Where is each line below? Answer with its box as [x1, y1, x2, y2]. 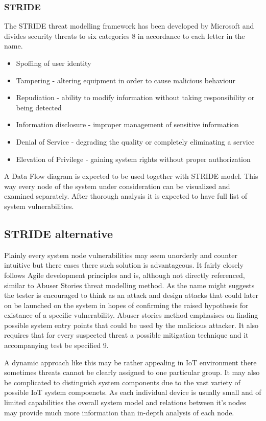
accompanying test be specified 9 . [4, 340, 109, 350]
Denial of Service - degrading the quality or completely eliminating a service [16, 136, 255, 147]
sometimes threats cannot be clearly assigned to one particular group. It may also [4, 367, 260, 378]
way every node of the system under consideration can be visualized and [4, 180, 230, 191]
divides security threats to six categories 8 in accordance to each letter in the [4, 30, 245, 41]
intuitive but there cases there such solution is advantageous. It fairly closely [4, 260, 244, 270]
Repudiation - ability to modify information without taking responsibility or [16, 92, 255, 103]
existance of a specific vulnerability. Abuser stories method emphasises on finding [4, 310, 258, 320]
